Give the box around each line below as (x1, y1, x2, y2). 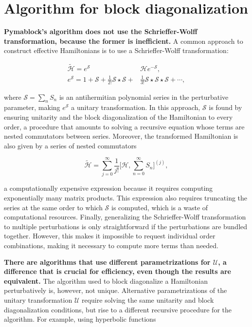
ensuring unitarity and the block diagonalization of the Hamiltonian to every (4, 111, 233, 122)
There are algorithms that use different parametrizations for (4, 256, 211, 267)
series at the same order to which (4, 202, 103, 212)
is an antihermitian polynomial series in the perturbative (59, 91, 229, 102)
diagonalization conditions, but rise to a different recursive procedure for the (4, 304, 232, 314)
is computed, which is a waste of (111, 202, 208, 212)
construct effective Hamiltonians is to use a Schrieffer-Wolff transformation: (4, 45, 229, 55)
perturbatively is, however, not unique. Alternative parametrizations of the (4, 285, 227, 295)
